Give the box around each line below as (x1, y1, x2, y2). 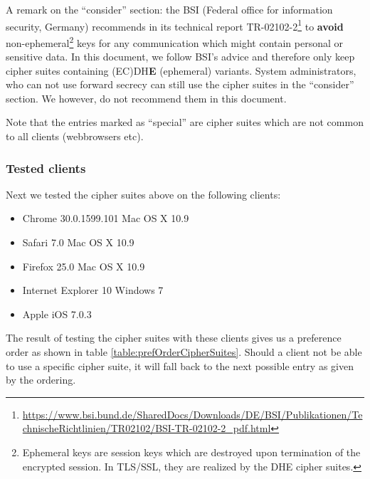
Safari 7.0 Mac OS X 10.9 (22, 235, 134, 250)
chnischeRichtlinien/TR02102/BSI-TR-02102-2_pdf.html (22, 421, 271, 436)
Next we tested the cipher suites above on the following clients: (6, 186, 281, 201)
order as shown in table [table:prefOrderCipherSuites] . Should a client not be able (6, 344, 362, 359)
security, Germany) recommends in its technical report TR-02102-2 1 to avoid (6, 16, 344, 33)
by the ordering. (6, 372, 76, 387)
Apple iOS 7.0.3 (22, 306, 92, 321)
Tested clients (6, 159, 86, 177)
